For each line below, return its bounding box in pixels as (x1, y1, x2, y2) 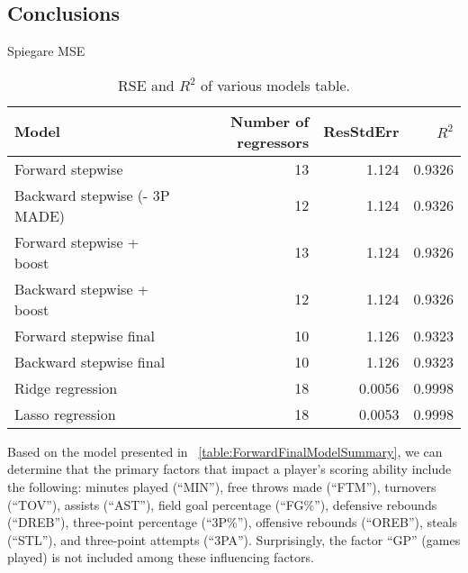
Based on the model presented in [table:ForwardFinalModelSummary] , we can (7, 441, 443, 460)
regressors (237, 131, 310, 152)
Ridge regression (14, 377, 118, 398)
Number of (230, 110, 310, 132)
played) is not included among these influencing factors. (7, 548, 314, 567)
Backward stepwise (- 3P (14, 184, 170, 205)
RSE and (117, 74, 175, 95)
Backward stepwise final (14, 350, 166, 372)
